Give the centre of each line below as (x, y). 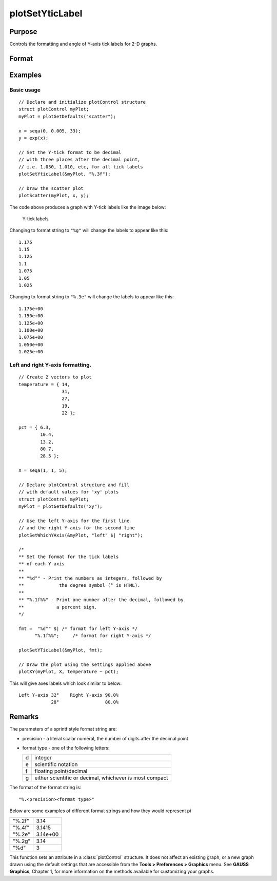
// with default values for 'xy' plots (69, 492)
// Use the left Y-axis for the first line (74, 521)
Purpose (23, 32)
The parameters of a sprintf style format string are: (63, 729)
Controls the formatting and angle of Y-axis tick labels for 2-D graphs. (83, 44)
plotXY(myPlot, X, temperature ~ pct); (69, 672)
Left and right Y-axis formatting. (51, 365)
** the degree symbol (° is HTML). (80, 586)
